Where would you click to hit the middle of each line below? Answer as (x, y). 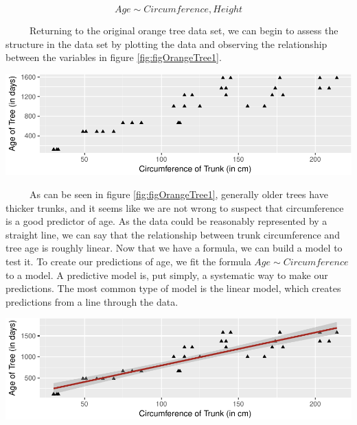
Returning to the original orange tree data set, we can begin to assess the (184, 30)
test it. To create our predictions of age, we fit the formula (128, 261)
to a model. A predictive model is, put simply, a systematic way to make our (167, 275)
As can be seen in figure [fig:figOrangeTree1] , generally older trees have (178, 194)
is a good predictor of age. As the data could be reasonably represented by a (166, 221)
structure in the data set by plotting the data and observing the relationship (166, 44)
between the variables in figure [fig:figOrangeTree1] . (114, 57)
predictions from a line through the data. (92, 301)
